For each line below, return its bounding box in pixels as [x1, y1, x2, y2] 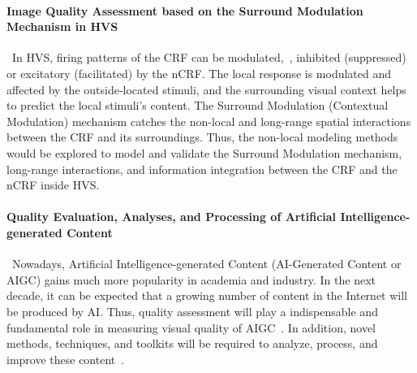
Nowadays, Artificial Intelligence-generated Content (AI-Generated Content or [11, 255, 402, 272]
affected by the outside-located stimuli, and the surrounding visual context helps [6, 80, 406, 98]
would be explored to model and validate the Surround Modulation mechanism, [6, 144, 402, 161]
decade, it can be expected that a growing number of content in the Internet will [6, 287, 407, 304]
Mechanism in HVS [6, 18, 118, 35]
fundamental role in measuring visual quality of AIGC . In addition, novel [6, 319, 376, 336]
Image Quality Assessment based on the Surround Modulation [6, 2, 363, 19]
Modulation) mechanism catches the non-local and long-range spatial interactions [6, 112, 411, 129]
